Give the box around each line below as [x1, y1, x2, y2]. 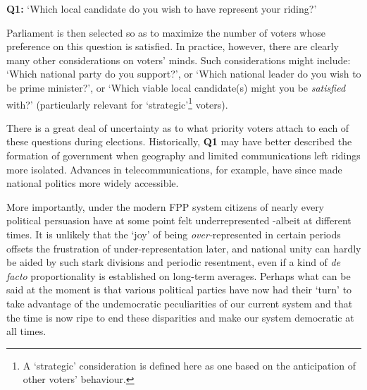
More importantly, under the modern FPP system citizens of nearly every [6, 199, 325, 214]
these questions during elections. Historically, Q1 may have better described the [6, 134, 352, 149]
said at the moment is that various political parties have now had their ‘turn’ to [6, 282, 352, 297]
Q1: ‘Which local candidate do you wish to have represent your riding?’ [6, 1, 317, 16]
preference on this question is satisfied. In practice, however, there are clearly [6, 39, 339, 54]
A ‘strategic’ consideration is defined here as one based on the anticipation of [23, 358, 356, 372]
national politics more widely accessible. [6, 176, 179, 190]
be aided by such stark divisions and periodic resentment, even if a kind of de [6, 255, 341, 269]
